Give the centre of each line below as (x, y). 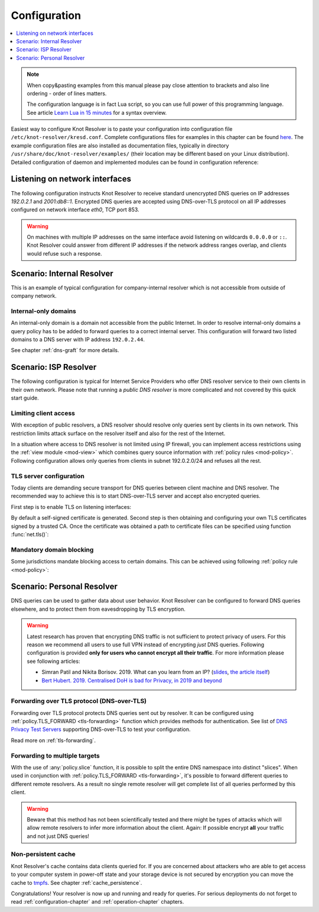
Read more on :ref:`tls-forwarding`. (53, 740)
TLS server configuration (48, 476)
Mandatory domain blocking (52, 549)
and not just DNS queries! (58, 836)
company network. (34, 296)
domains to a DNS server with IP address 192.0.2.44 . (78, 340)
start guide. (25, 398)
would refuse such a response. (65, 253)
